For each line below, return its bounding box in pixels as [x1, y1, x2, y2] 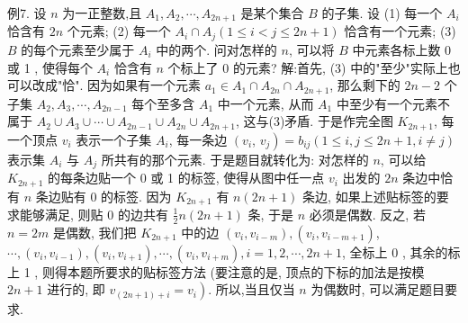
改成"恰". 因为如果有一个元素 [31, 76, 202, 94]
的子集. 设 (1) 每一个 [321, 4, 443, 22]
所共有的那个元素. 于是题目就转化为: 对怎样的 [101, 149, 369, 168]
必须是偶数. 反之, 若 [309, 204, 426, 223]
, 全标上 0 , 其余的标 [342, 242, 461, 261]
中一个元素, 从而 [217, 94, 314, 112]
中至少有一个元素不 [336, 94, 450, 112]
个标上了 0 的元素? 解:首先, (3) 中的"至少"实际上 [167, 58, 448, 76]
